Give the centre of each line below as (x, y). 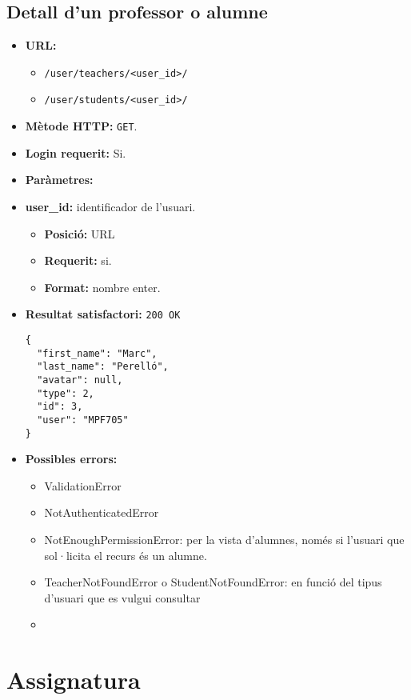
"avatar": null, (80, 380)
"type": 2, (66, 393)
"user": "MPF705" (83, 420)
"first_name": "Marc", (97, 353)
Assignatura (74, 680)
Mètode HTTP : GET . (81, 126)
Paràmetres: (59, 180)
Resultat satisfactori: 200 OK (103, 314)
